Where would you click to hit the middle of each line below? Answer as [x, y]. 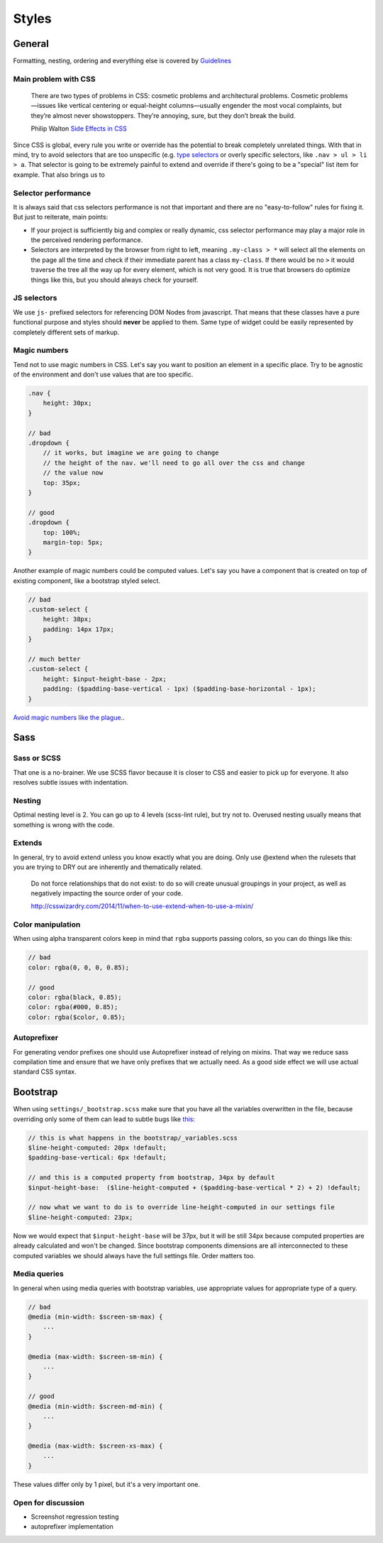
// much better [54, 659]
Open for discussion [49, 1503]
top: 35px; [62, 482]
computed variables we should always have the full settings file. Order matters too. [134, 1255]
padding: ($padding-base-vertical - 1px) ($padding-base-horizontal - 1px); [179, 689]
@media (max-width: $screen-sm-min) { [95, 1357]
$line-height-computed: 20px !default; [97, 1148]
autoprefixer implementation [72, 1527]
